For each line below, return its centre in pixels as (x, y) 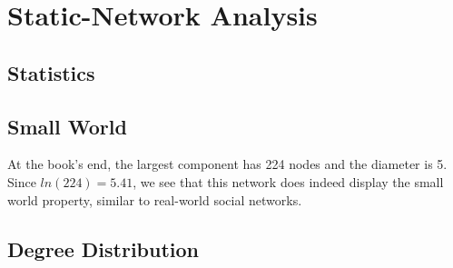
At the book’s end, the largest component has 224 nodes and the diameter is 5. (227, 164)
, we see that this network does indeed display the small (288, 181)
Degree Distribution (103, 248)
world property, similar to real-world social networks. (155, 199)
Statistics (51, 72)
